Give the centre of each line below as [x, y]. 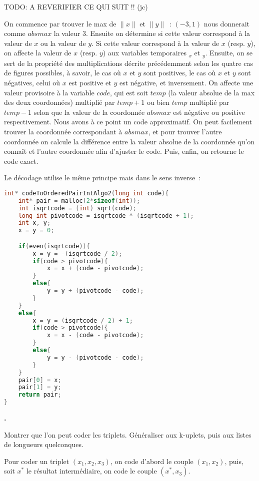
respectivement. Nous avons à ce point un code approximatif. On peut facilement [128, 122]
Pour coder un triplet [37, 461]
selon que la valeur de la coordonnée [89, 112]
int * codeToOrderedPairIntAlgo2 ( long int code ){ [86, 193]
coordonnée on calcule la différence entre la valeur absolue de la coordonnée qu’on [129, 141]
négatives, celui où [32, 83]
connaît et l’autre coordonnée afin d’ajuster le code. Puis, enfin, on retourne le [124, 151]
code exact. [21, 161]
